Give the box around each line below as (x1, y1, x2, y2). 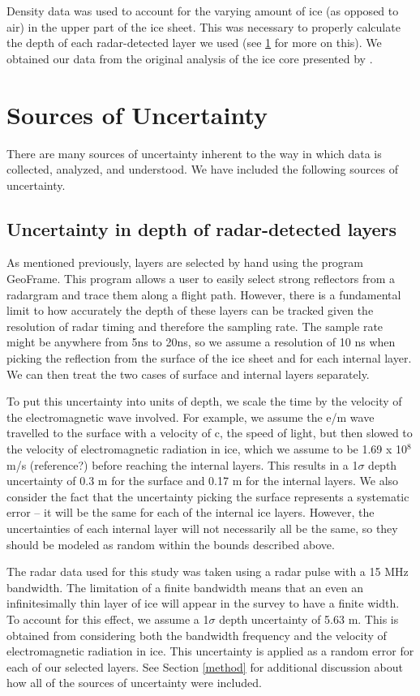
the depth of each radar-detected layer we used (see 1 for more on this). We (6, 34, 382, 51)
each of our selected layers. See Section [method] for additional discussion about (6, 658, 403, 675)
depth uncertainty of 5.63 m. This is (219, 610, 399, 627)
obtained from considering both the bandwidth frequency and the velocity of (6, 626, 387, 643)
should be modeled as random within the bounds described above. (6, 535, 335, 552)
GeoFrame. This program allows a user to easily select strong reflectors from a (6, 270, 396, 287)
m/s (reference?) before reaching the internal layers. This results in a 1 (6, 456, 358, 473)
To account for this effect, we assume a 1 (6, 610, 209, 627)
